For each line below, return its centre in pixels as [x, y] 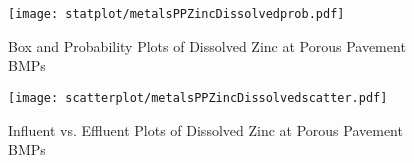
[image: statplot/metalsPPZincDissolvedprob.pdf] [176, 14]
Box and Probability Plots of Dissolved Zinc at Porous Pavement [207, 45]
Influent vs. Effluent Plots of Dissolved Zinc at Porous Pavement [205, 129]
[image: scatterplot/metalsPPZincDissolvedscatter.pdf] [198, 97]
